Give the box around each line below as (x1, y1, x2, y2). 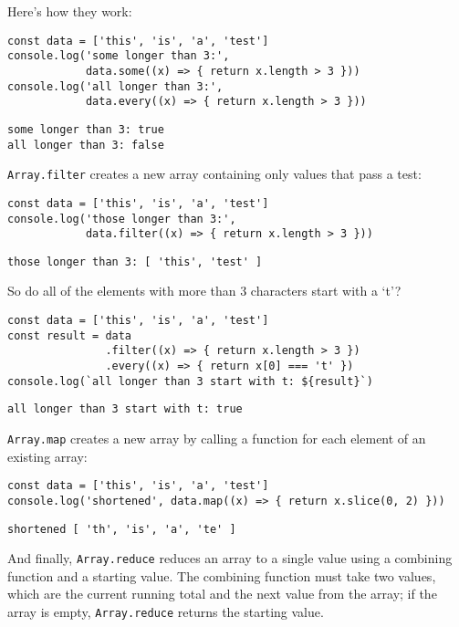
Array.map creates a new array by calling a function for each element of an (7, 429, 426, 447)
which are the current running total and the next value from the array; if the (7, 584, 437, 603)
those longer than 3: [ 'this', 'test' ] (7, 255, 263, 268)
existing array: (7, 446, 88, 465)
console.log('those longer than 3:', (7, 212, 236, 225)
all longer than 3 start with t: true (7, 402, 243, 416)
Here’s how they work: (7, 2, 132, 20)
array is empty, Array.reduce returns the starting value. (7, 602, 324, 622)
